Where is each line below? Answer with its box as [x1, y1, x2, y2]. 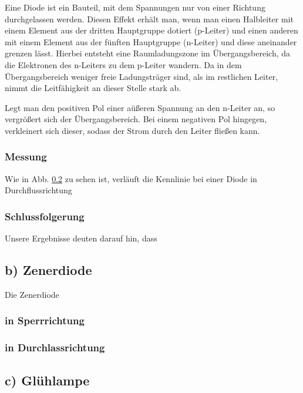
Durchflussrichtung [5, 184, 72, 196]
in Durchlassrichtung [5, 340, 105, 355]
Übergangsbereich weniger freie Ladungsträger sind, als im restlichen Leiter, [5, 70, 278, 82]
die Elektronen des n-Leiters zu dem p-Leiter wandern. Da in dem [5, 58, 242, 70]
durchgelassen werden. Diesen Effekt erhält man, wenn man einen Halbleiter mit [5, 12, 294, 25]
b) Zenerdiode [5, 261, 92, 279]
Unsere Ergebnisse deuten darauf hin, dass [5, 232, 157, 244]
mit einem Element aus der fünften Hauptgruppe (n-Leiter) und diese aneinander [5, 35, 297, 48]
